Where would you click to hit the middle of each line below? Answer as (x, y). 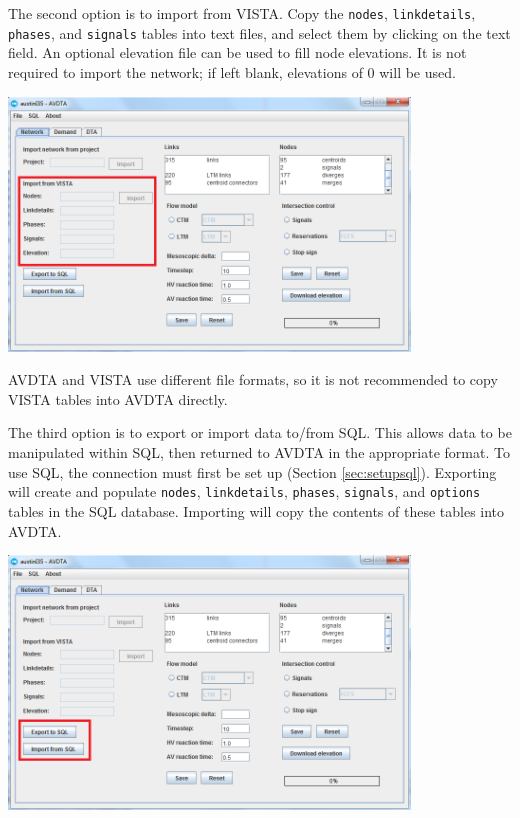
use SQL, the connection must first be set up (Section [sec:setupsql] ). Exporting (252, 471)
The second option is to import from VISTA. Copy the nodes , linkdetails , (242, 13)
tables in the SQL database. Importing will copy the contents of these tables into (256, 510)
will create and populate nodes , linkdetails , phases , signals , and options (244, 491)
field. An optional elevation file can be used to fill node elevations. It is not (237, 52)
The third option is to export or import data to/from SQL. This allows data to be (260, 432)
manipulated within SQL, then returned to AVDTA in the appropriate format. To (259, 452)
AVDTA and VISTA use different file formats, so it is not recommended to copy (253, 379)
